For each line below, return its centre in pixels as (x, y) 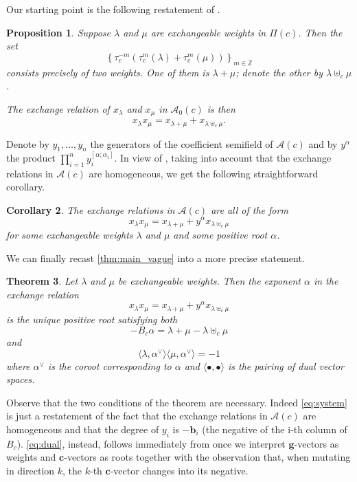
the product (31, 158)
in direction (31, 470)
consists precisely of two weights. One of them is (108, 72)
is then (221, 108)
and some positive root (220, 235)
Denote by (28, 143)
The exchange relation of (58, 108)
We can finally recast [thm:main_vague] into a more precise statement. (156, 258)
